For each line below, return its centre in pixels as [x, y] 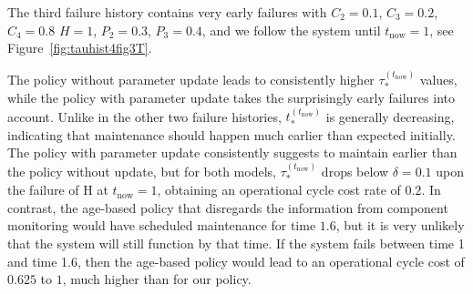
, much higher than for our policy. [157, 279]
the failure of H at [58, 190]
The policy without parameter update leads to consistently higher [191, 79]
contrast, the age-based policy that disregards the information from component [228, 207]
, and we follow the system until [291, 30]
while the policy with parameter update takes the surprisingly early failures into [231, 98]
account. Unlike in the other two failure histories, [144, 116]
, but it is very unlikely [400, 225]
